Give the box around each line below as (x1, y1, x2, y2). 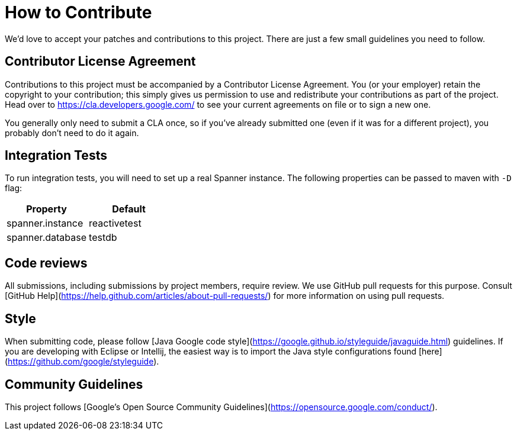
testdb (89, 231, 117, 244)
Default (112, 203, 146, 215)
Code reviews (5, 255, 88, 270)
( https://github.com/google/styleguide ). (5, 356, 159, 367)
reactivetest (89, 217, 142, 230)
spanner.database (7, 231, 87, 244)
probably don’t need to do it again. (5, 127, 139, 138)
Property (26, 203, 67, 215)
